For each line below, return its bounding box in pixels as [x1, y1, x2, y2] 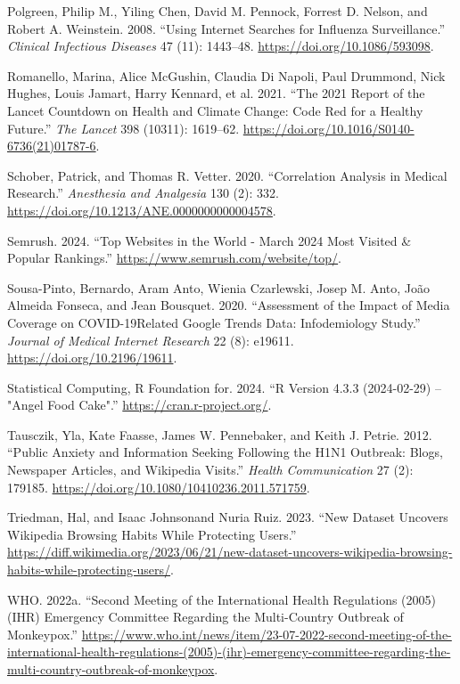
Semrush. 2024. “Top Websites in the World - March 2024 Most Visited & [7, 231, 412, 249]
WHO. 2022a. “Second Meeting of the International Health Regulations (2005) [7, 590, 437, 608]
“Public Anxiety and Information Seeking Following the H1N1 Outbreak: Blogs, [7, 443, 443, 461]
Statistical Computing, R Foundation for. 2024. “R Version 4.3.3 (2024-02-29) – [7, 378, 441, 396]
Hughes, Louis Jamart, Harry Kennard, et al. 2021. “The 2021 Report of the [7, 84, 425, 102]
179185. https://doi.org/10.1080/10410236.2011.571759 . [7, 477, 310, 496]
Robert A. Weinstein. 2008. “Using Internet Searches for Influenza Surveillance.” [7, 19, 446, 37]
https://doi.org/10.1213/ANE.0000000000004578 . [7, 200, 276, 219]
